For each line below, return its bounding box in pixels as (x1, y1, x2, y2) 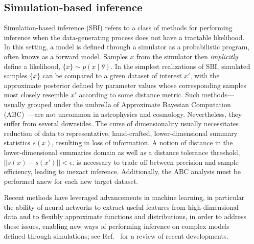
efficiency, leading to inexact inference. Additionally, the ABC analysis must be (4, 166, 241, 177)
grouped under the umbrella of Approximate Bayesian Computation (27, 99, 231, 109)
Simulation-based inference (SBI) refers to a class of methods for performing (4, 22, 232, 33)
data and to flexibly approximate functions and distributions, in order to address (4, 211, 246, 222)
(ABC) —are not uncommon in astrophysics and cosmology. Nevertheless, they (4, 109, 242, 119)
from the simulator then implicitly (136, 51, 238, 61)
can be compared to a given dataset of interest (42, 70, 182, 81)
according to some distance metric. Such (79, 89, 200, 100)
